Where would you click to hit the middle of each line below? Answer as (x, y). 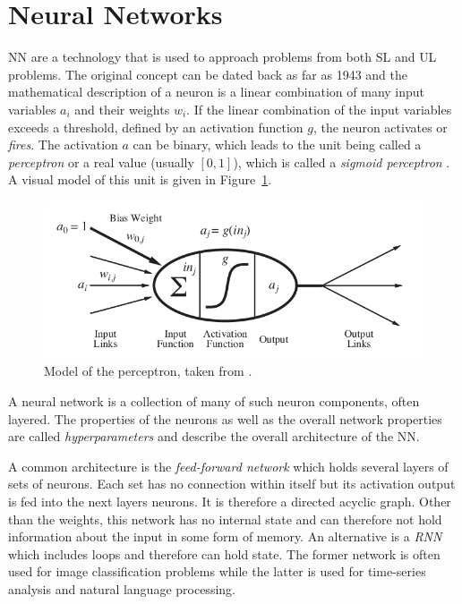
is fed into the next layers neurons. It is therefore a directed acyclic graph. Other (230, 501)
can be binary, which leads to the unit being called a (277, 145)
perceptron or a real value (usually (101, 162)
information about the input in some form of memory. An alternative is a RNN (225, 536)
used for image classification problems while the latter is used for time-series (217, 571)
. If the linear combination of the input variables (319, 109)
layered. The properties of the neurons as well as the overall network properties (225, 418)
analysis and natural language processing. (122, 588)
